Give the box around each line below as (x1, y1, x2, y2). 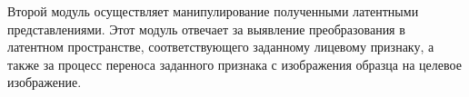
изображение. (7, 73, 82, 92)
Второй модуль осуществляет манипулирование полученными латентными (7, 2, 419, 20)
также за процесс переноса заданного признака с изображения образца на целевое (7, 54, 462, 73)
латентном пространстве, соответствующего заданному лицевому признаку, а (7, 37, 434, 56)
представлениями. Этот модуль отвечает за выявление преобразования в (7, 19, 405, 38)
